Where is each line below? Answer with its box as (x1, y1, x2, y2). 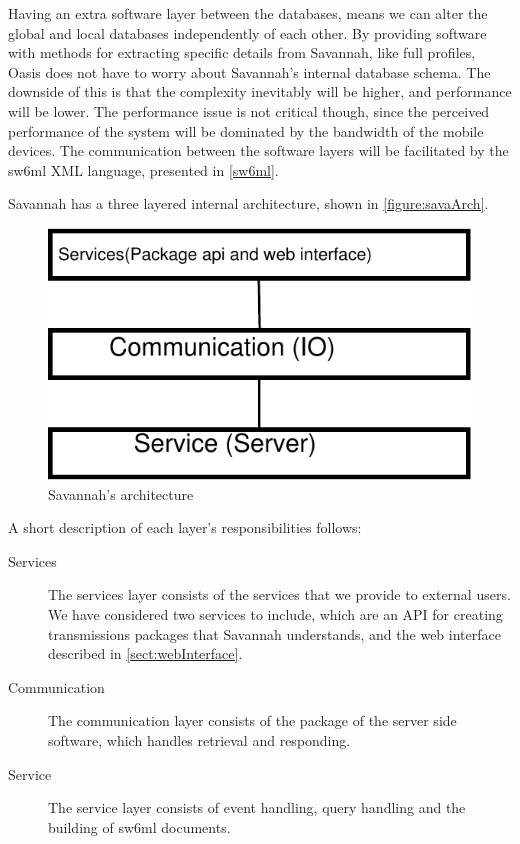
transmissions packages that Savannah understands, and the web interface (48, 623, 501, 644)
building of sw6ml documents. (48, 816, 231, 837)
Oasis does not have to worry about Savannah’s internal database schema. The (8, 61, 491, 82)
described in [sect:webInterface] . (48, 643, 243, 664)
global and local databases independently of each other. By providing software (8, 22, 487, 43)
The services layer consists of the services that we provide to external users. (48, 584, 511, 605)
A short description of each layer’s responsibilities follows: (8, 517, 362, 538)
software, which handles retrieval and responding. (48, 729, 351, 750)
